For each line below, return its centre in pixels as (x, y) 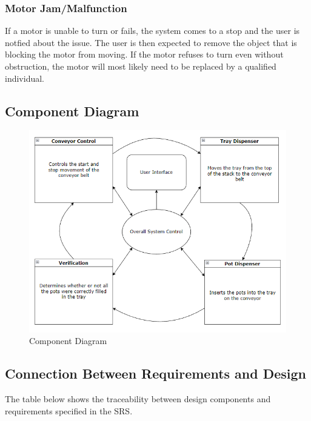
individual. (25, 78)
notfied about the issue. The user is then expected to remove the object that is (151, 42)
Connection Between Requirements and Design (156, 373)
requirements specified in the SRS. (69, 410)
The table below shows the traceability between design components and (138, 398)
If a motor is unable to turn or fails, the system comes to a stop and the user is (152, 31)
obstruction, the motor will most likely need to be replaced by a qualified (141, 66)
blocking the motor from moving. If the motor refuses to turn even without (144, 54)
